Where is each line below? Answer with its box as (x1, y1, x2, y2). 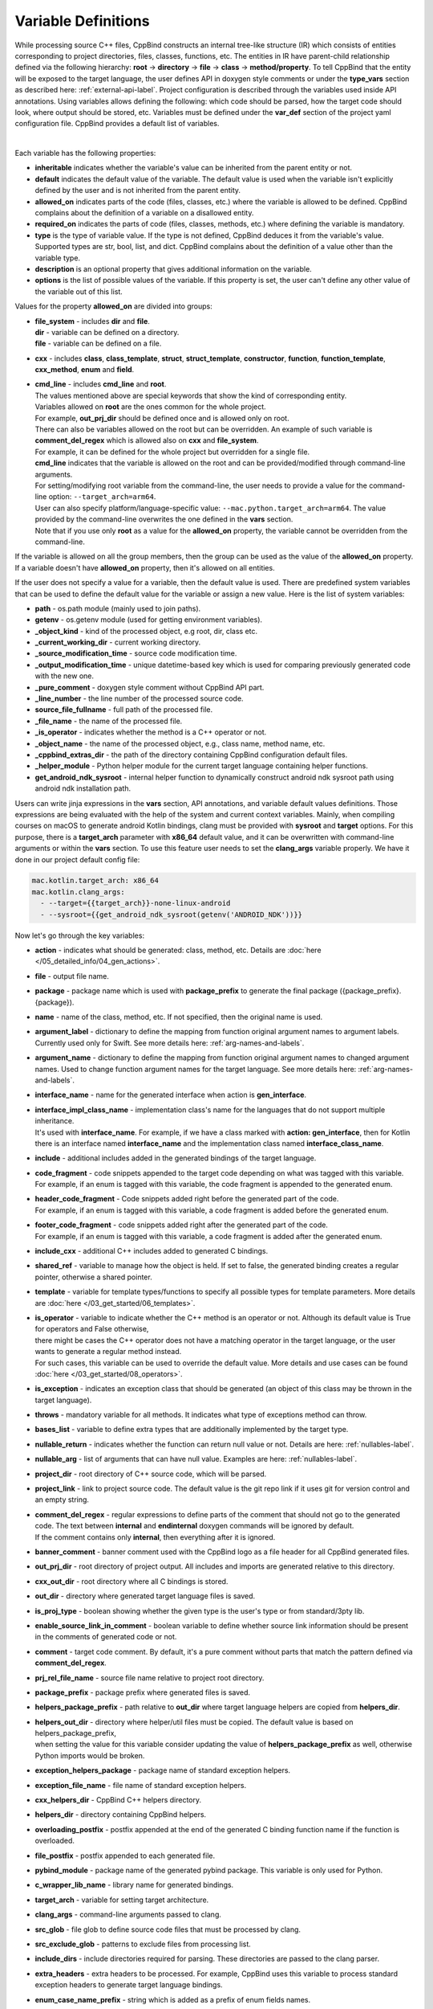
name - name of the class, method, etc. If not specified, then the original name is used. (34, 1012, 323, 1021)
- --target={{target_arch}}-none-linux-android (40, 898, 231, 908)
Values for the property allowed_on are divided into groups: (14, 301, 212, 311)
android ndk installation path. (34, 784, 132, 793)
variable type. (34, 253, 80, 263)
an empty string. (34, 1495, 90, 1504)
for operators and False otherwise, (34, 1324, 149, 1334)
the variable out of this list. (34, 286, 123, 297)
